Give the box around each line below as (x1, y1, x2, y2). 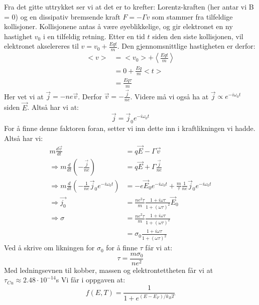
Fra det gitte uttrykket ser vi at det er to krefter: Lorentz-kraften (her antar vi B (4, 2, 254, 12)
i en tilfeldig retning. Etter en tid (43, 31, 145, 41)
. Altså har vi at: (27, 102, 79, 112)
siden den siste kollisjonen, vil (152, 31, 243, 41)
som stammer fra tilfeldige (152, 11, 233, 22)
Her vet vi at (4, 91, 44, 101)
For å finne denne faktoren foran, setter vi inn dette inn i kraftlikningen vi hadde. (4, 123, 255, 133)
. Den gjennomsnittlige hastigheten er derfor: (117, 41, 255, 51)
